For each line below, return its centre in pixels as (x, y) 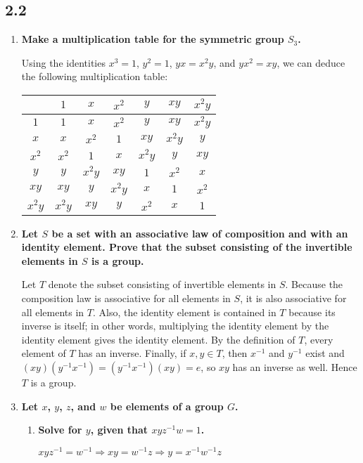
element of (44, 353)
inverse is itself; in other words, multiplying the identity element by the (175, 326)
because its (312, 312)
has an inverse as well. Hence (295, 366)
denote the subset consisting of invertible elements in (162, 284)
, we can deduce (311, 62)
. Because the (314, 284)
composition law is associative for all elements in (126, 298)
